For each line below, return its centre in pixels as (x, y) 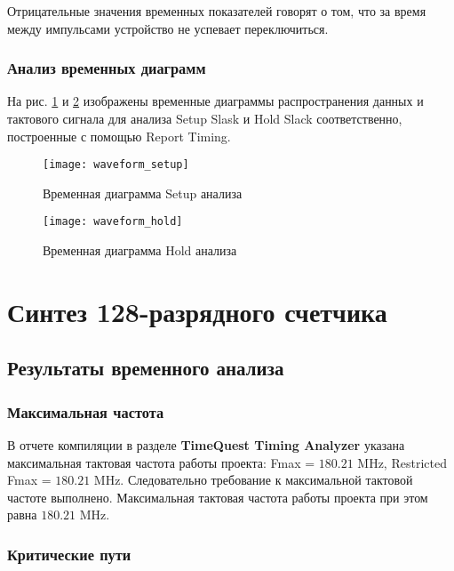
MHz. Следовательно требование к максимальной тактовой (253, 480)
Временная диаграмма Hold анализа (140, 250)
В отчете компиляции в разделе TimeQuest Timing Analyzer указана (206, 445)
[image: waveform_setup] (116, 165)
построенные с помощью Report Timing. (119, 136)
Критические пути (69, 554)
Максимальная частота (86, 411)
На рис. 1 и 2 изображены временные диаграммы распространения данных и (215, 101)
